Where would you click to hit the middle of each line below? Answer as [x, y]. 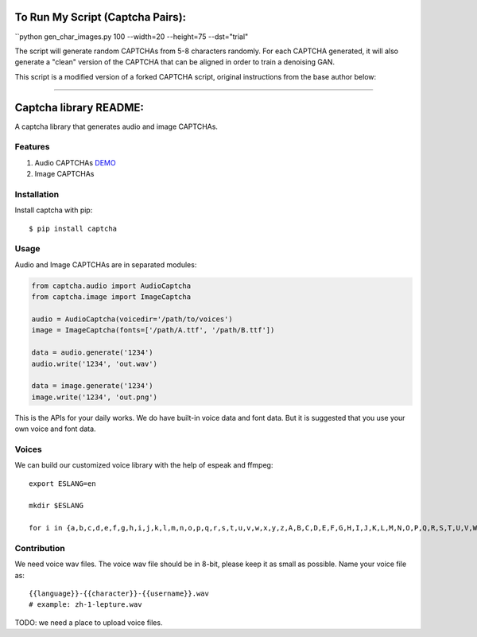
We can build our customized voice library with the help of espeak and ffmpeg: [144, 465]
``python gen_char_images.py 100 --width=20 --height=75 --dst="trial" [132, 37]
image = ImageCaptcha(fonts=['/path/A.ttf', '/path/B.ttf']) [153, 330]
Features [32, 147]
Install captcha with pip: [54, 210]
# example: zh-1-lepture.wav [85, 605]
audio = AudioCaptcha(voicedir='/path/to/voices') [132, 319]
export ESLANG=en [62, 484]
